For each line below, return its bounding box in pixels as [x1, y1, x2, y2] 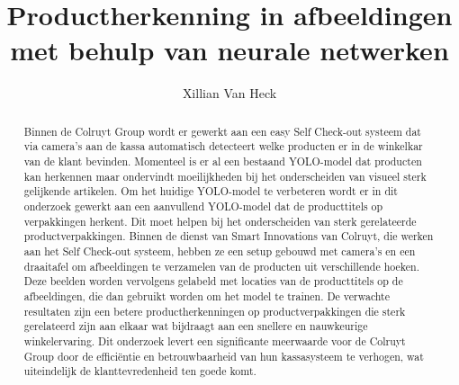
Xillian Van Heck [182, 84, 277, 103]
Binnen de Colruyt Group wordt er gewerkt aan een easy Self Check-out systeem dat [23, 123, 421, 139]
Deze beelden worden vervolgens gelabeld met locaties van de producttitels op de [23, 273, 403, 289]
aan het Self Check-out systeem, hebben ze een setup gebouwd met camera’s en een [23, 243, 416, 258]
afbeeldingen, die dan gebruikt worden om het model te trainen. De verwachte [23, 288, 391, 303]
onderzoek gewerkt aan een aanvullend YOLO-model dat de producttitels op [23, 198, 383, 213]
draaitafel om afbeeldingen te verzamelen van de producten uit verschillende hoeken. [23, 258, 419, 273]
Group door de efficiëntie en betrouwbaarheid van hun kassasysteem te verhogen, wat [23, 348, 424, 363]
